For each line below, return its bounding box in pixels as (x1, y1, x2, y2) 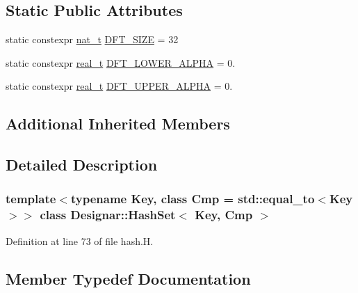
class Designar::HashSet (40, 206, 176, 223)
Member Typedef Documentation (6, 267, 251, 289)
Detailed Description (6, 154, 158, 175)
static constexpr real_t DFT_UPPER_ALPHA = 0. (6, 79, 233, 93)
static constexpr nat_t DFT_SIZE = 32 (6, 32, 179, 47)
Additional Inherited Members (6, 113, 230, 134)
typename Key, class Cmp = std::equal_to (70, 190, 315, 207)
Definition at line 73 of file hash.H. (6, 233, 154, 248)
